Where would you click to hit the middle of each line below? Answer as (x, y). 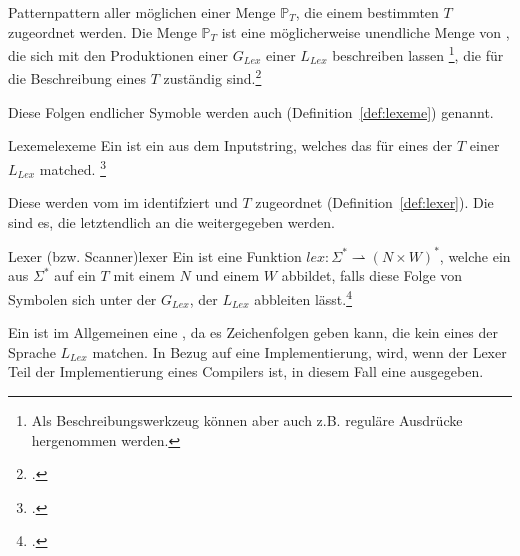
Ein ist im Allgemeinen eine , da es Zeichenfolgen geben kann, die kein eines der (253, 332)
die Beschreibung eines (77, 78)
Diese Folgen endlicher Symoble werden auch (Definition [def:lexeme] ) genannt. (251, 111)
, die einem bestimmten (367, 12)
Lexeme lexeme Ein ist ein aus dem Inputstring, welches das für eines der (230, 145)
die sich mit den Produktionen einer (118, 54)
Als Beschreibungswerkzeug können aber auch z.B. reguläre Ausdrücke (247, 420)
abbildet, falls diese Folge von (372, 275)
